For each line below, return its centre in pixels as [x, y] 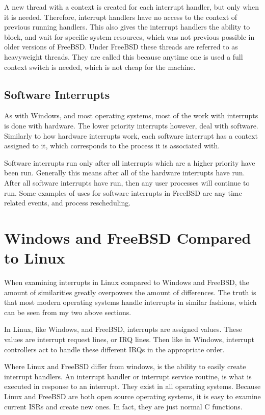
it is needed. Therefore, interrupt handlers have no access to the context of [121, 17]
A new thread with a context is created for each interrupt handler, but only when [132, 7]
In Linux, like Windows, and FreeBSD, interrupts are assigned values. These [123, 329]
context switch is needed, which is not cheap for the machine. [100, 67]
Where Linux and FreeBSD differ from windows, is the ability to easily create [125, 366]
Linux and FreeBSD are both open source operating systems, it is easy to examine [132, 396]
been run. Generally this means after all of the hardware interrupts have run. [125, 173]
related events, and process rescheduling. [68, 203]
